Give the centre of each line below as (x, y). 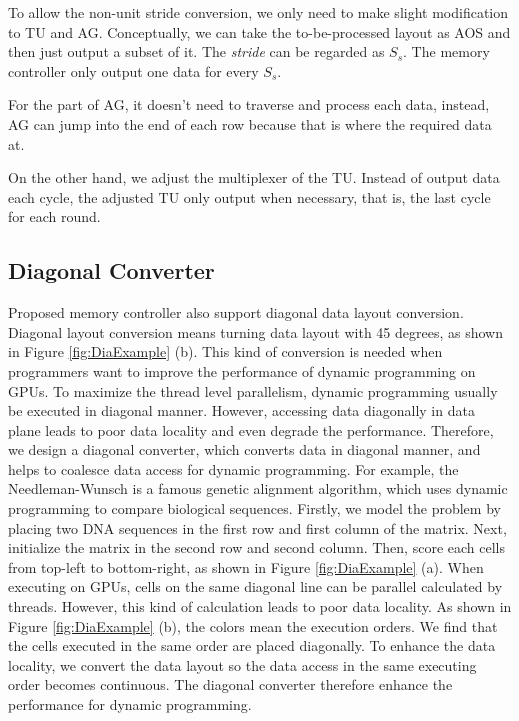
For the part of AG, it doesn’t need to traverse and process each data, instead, (249, 104)
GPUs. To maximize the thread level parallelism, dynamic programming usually (253, 390)
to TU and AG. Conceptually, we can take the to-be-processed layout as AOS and (259, 31)
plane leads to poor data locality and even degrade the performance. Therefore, (251, 429)
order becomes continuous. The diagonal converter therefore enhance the (230, 684)
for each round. (54, 216)
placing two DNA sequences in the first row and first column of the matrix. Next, (257, 527)
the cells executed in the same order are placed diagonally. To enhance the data (252, 645)
